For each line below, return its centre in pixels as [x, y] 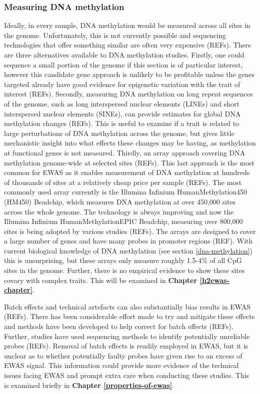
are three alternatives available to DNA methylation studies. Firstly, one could [124, 54]
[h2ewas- [215, 280]
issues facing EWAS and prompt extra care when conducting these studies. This [127, 375]
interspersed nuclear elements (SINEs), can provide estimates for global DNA [122, 113]
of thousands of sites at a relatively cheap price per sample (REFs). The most [123, 182]
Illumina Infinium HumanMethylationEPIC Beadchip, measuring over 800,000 [123, 221]
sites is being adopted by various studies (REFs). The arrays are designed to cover [130, 231]
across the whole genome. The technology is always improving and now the [119, 211]
